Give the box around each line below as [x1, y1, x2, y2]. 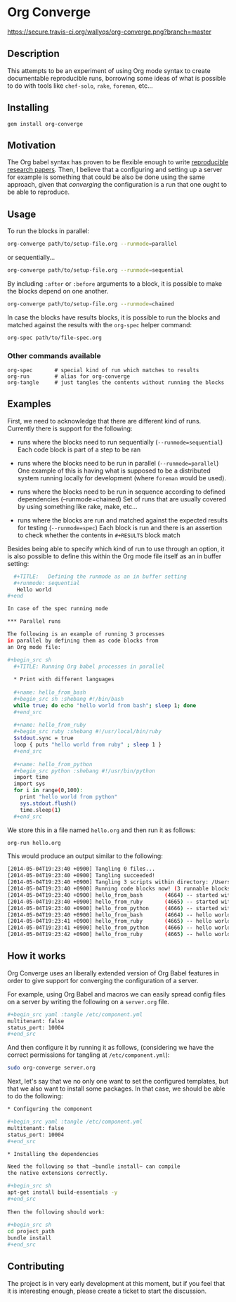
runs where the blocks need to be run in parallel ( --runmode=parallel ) [17, 459, 219, 467]
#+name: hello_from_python [13, 761, 93, 768]
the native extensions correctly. [7, 1170, 109, 1177]
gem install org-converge [7, 120, 83, 127]
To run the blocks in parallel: [7, 227, 90, 235]
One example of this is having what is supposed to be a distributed [17, 466, 211, 475]
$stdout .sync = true [13, 735, 74, 742]
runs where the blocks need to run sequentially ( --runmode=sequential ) [17, 438, 223, 446]
